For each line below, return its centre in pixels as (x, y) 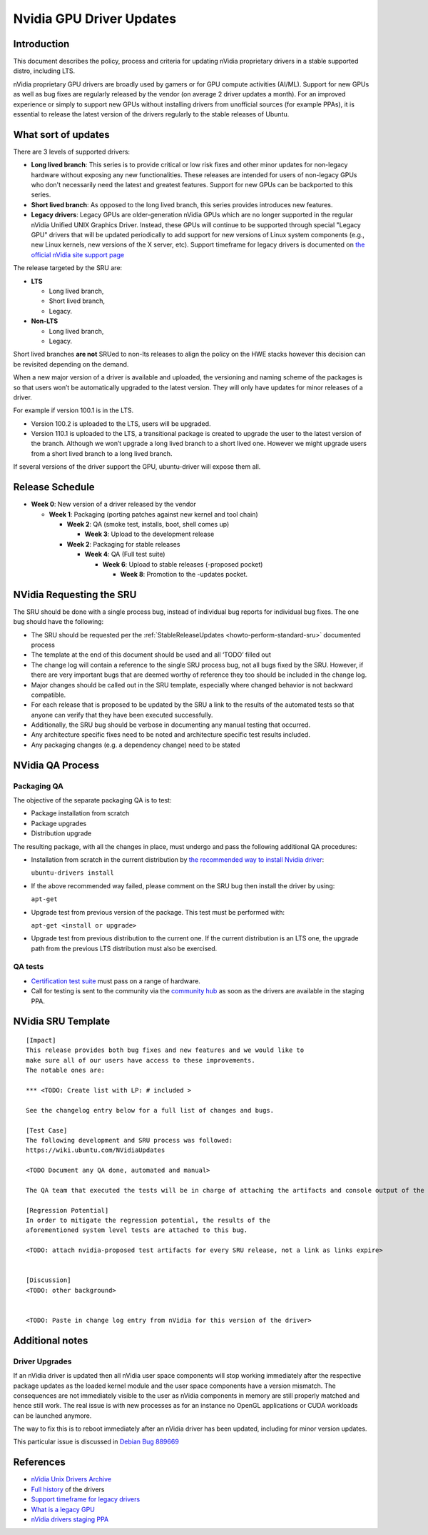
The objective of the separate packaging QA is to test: (92, 800)
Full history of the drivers (68, 1489)
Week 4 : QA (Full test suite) (125, 555)
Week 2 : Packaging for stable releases (123, 544)
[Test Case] (47, 1130)
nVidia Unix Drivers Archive (71, 1479)
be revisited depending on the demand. (71, 364)
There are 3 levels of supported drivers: (72, 151)
